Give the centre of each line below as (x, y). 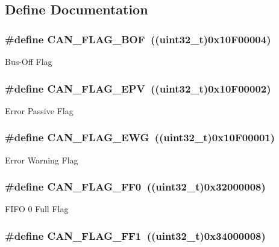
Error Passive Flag (39, 110)
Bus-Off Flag (29, 61)
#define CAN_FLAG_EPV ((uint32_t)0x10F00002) (138, 88)
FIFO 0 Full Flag (37, 209)
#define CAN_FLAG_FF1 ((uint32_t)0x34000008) (135, 235)
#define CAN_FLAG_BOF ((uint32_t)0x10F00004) (138, 39)
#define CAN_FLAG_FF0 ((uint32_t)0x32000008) (135, 187)
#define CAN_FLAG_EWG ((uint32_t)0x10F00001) (140, 137)
